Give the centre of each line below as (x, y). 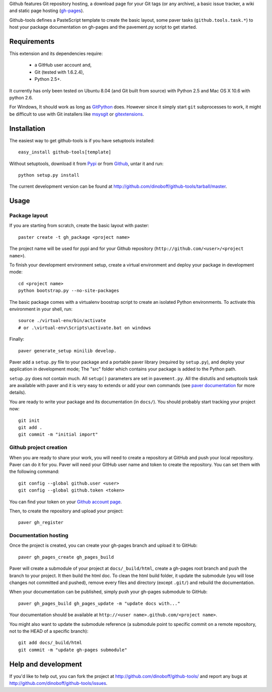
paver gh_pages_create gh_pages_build (66, 557)
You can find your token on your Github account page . (65, 502)
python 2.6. (21, 98)
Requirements (32, 41)
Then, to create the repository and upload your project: (66, 511)
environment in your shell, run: (41, 309)
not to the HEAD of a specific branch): (49, 631)
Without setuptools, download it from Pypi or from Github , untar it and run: (86, 164)
